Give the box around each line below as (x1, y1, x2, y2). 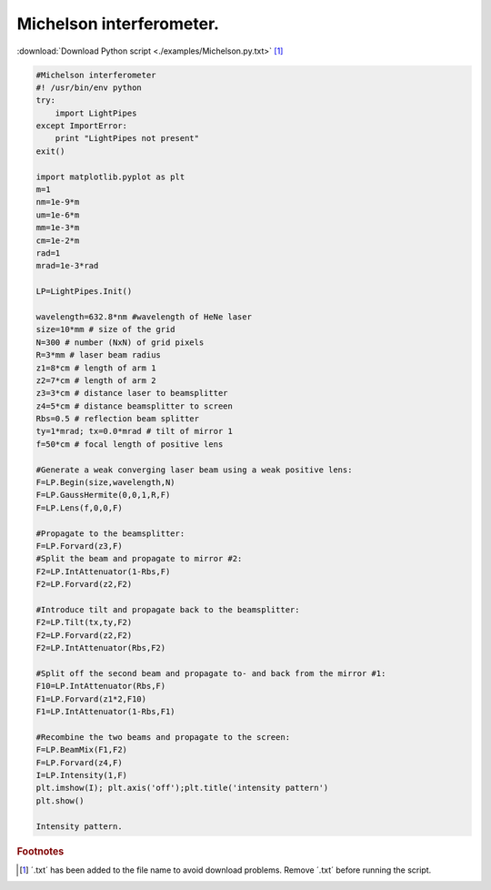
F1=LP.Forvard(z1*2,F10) (35, 693, 147, 704)
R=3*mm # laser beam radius (35, 350, 161, 360)
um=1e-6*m (35, 209, 80, 220)
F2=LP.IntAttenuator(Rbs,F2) (35, 642, 166, 653)
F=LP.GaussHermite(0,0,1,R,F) (35, 490, 171, 501)
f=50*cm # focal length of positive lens (35, 439, 224, 450)
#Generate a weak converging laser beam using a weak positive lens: (35, 464, 353, 475)
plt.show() (35, 795, 85, 805)
